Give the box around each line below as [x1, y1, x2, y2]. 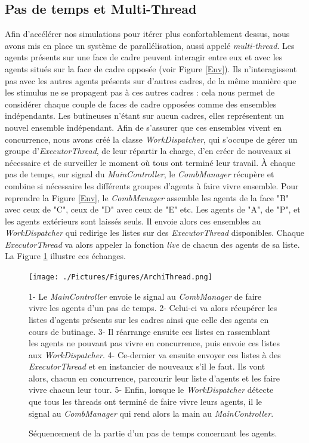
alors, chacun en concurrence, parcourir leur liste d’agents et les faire [29, 371, 280, 384]
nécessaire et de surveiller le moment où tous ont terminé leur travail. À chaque [5, 156, 295, 168]
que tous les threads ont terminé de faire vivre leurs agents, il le [29, 395, 262, 408]
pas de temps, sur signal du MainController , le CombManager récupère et [5, 168, 274, 180]
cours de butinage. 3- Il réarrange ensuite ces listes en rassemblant [29, 325, 271, 337]
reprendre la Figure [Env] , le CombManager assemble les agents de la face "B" [5, 191, 289, 204]
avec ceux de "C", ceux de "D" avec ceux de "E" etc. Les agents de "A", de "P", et [5, 203, 301, 216]
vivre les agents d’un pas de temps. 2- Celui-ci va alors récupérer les [29, 302, 277, 314]
